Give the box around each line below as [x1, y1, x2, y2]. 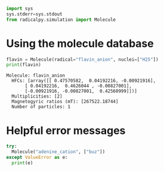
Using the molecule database [6, 36, 154, 50]
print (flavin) [6, 62, 42, 68]
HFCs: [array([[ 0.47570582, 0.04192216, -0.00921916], [11, 78, 156, 84]
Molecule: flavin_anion [6, 73, 66, 79]
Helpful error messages [6, 124, 126, 137]
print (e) [11, 160, 33, 166]
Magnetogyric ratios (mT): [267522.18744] [11, 99, 119, 105]
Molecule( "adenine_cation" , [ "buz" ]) [11, 149, 106, 155]
